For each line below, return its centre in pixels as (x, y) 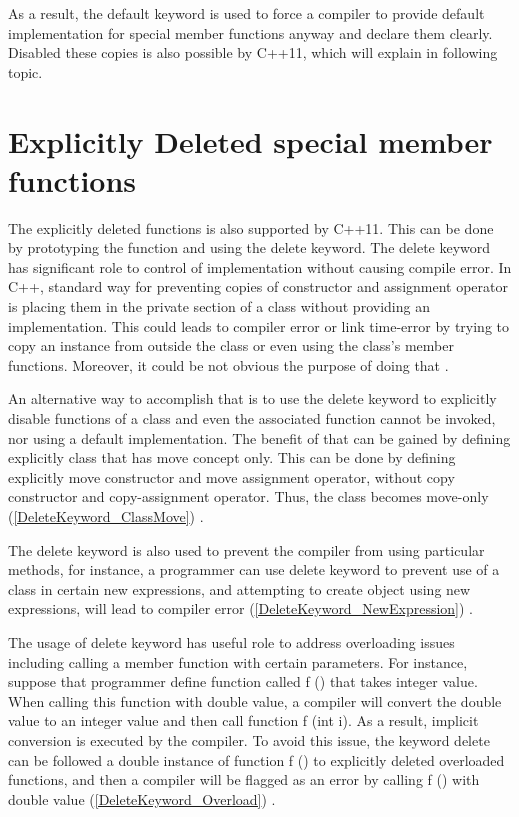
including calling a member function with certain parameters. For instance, (238, 661)
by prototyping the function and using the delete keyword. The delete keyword (249, 247)
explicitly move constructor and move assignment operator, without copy (231, 476)
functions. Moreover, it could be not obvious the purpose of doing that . (228, 364)
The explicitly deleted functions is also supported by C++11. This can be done (251, 227)
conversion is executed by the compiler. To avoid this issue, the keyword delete (249, 739)
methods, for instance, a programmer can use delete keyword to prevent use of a (254, 569)
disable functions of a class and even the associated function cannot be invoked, (252, 418)
